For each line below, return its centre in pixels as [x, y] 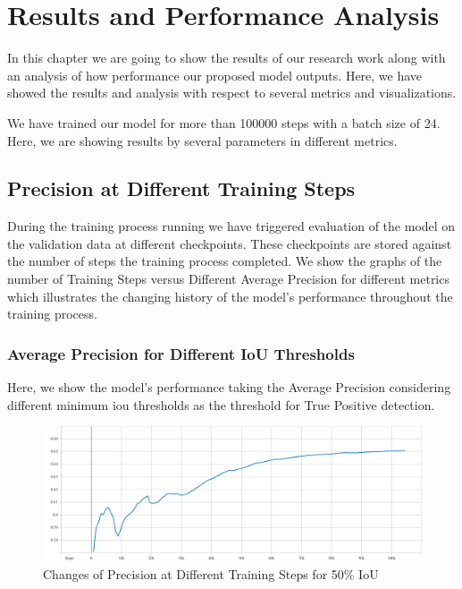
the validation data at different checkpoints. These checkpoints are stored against [230, 243]
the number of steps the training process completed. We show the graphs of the [225, 261]
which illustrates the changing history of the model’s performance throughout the [230, 296]
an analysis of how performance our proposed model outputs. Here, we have [215, 75]
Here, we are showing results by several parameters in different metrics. [202, 140]
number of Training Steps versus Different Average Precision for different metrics [228, 279]
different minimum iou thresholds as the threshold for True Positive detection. [221, 404]
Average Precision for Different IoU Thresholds [181, 353]
